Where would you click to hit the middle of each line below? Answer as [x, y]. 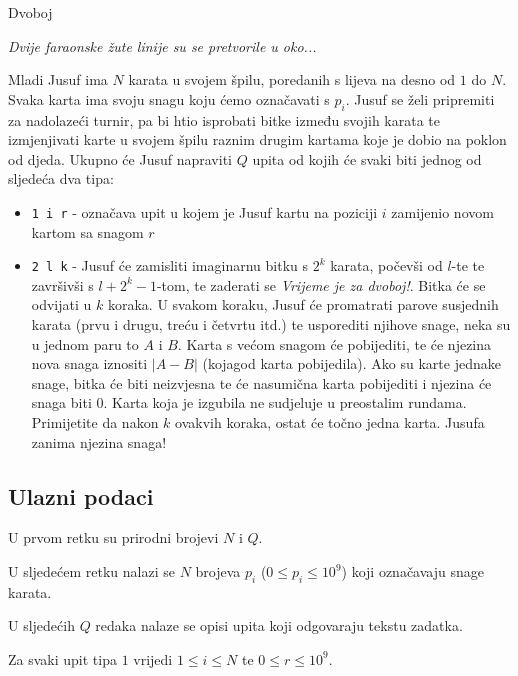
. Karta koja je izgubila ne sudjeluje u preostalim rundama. [285, 402]
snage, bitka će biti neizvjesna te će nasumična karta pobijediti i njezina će [261, 382]
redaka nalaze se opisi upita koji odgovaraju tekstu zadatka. [279, 625]
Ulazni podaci [81, 495]
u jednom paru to [85, 343]
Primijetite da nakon [95, 422]
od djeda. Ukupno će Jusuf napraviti [120, 158]
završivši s [62, 284]
